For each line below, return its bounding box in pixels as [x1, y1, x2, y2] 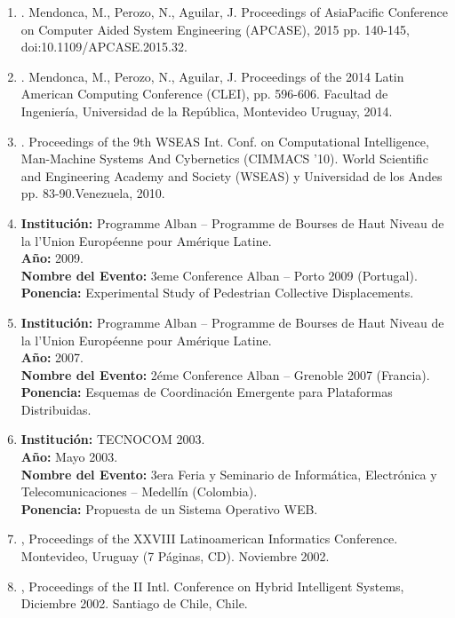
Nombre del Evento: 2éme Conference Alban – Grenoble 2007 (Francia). [20, 365, 430, 384]
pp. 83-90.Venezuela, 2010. [20, 184, 165, 202]
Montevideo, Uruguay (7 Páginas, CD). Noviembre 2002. [20, 547, 330, 566]
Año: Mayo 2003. [20, 448, 118, 466]
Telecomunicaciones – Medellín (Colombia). [20, 482, 258, 501]
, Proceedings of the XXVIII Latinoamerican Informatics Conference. [20, 529, 398, 548]
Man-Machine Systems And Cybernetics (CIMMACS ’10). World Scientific [20, 149, 428, 168]
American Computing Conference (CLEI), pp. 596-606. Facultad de [20, 84, 388, 103]
